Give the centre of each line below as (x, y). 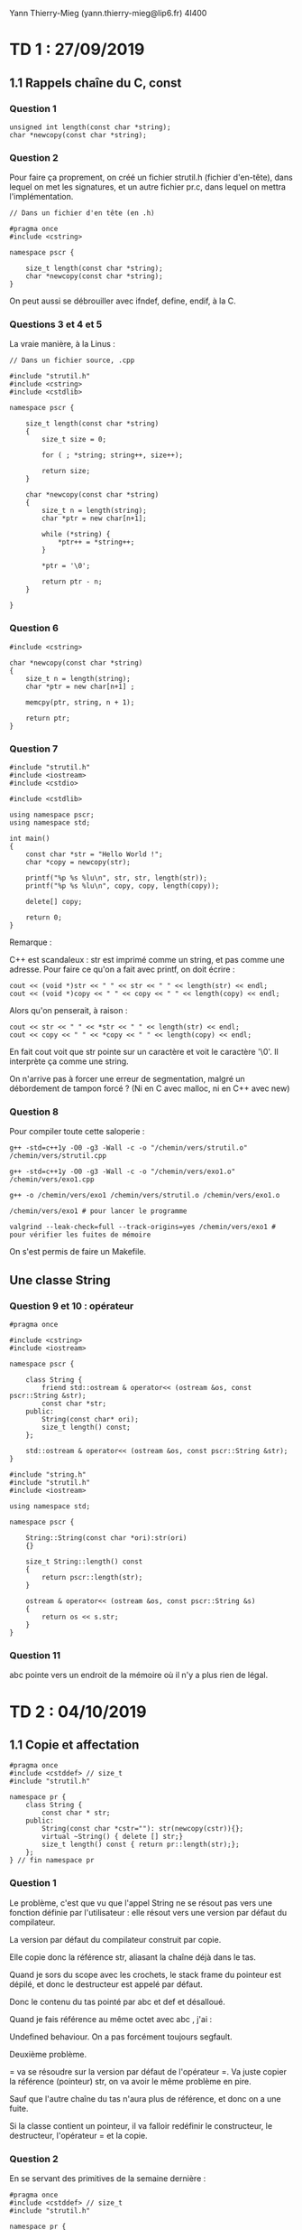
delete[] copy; (54, 902)
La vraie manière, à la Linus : (62, 344)
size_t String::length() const (84, 1562)
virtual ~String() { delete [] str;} (112, 1837)
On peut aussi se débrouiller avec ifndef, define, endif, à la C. (123, 301)
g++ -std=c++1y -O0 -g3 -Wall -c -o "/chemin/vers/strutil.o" (128, 1148)
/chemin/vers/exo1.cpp (52, 1180)
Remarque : (31, 942)
